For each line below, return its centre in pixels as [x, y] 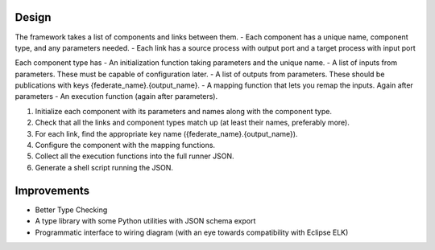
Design [33, 17]
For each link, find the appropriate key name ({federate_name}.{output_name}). [166, 133]
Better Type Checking [71, 210]
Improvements [52, 190]
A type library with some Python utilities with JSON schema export [145, 221]
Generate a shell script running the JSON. [104, 167]
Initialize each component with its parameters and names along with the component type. [183, 111]
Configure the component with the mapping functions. [125, 145]
